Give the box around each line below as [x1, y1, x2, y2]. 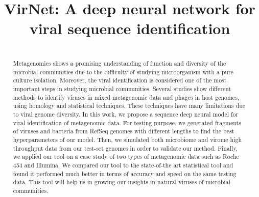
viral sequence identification [29, 18, 230, 39]
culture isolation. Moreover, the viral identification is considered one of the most [13, 76, 227, 85]
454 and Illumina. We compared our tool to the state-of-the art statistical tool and [13, 160, 233, 169]
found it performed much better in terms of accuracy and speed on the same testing [13, 169, 237, 178]
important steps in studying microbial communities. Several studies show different [13, 84, 231, 93]
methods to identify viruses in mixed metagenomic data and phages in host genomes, [13, 93, 240, 101]
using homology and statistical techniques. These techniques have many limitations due [13, 101, 246, 110]
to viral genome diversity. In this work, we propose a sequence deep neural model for [13, 109, 239, 118]
